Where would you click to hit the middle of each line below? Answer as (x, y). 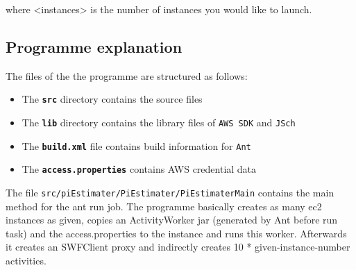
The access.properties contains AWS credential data (139, 169)
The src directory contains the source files (112, 99)
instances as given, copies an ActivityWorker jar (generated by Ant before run (172, 220)
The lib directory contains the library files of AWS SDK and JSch (159, 123)
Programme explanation (94, 46)
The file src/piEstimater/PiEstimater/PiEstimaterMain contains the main (170, 193)
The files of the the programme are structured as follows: (127, 75)
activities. (26, 261)
